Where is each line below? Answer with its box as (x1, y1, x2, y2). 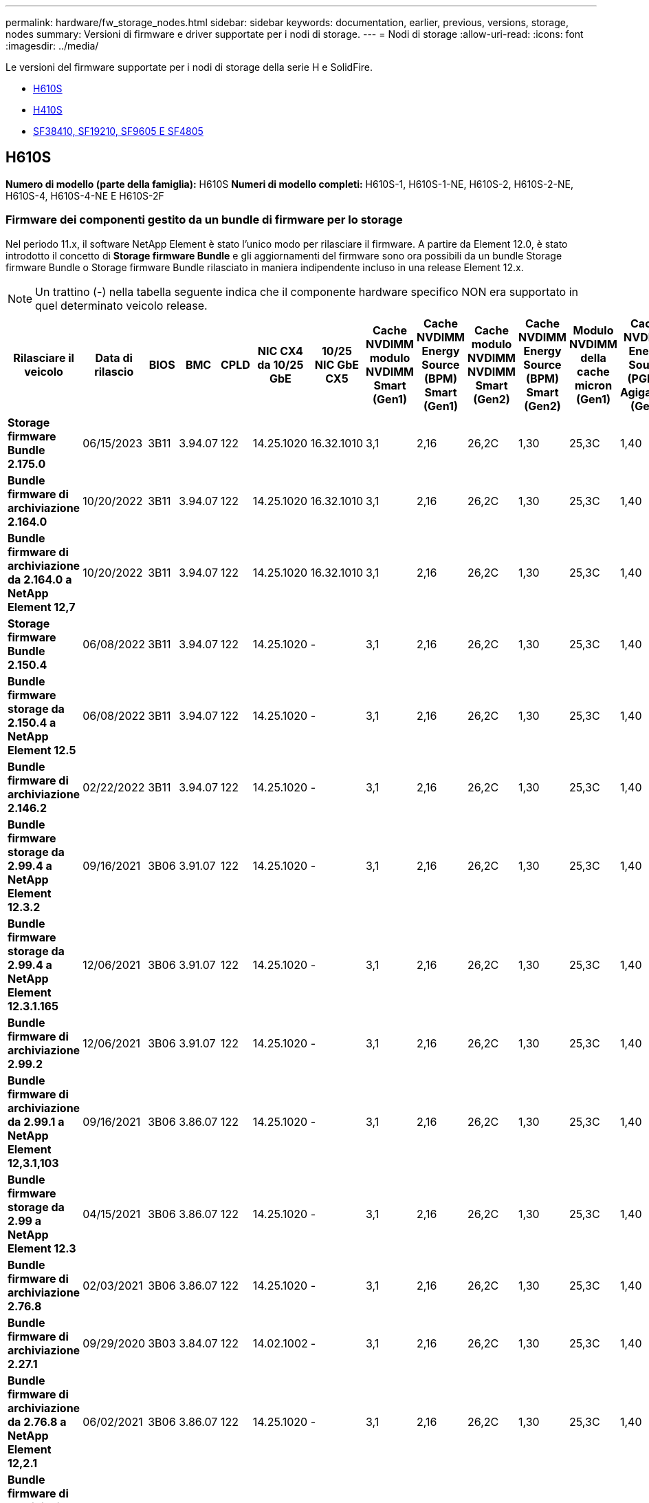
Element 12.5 (8, 743, 76, 757)
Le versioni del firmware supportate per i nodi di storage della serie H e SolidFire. (5, 61, 373, 73)
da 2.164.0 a (8, 572, 72, 586)
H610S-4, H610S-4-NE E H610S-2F (5, 189, 164, 202)
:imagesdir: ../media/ (5, 40, 99, 52)
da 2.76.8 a (8, 1414, 67, 1429)
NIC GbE (314, 357, 359, 372)
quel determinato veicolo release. (35, 298, 208, 312)
